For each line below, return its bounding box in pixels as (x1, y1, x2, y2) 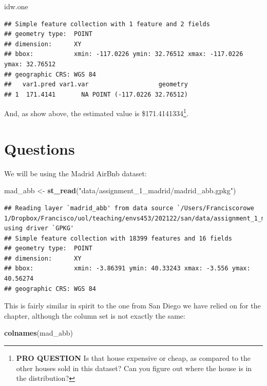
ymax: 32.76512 (4, 60, 56, 68)
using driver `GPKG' (4, 225, 74, 232)
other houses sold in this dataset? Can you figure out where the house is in (16, 362, 252, 373)
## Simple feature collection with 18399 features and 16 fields (4, 234, 232, 242)
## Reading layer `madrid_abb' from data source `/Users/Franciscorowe (4, 204, 254, 212)
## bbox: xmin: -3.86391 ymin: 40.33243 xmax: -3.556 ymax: (4, 265, 251, 272)
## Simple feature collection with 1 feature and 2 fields (4, 20, 210, 28)
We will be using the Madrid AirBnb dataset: (4, 168, 147, 178)
